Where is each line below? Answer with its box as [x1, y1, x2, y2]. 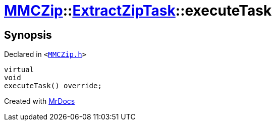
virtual [4, 66, 34, 74]
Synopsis [4, 28, 52, 41]
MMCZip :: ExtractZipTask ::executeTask [4, 2, 272, 19]
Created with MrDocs [4, 97, 75, 106]
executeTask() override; [4, 82, 102, 90]
